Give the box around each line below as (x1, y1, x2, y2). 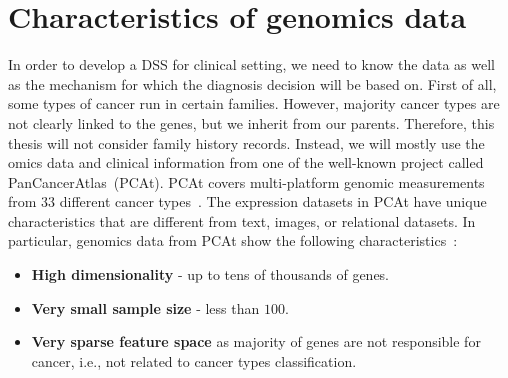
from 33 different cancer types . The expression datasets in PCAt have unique (8, 191, 487, 212)
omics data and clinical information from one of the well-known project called (8, 152, 484, 173)
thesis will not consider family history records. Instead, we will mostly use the (8, 132, 485, 153)
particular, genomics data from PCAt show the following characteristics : (8, 230, 458, 251)
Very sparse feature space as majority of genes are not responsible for (31, 331, 481, 352)
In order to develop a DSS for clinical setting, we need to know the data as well (8, 54, 495, 75)
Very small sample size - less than (31, 297, 260, 318)
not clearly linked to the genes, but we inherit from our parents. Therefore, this (8, 112, 495, 133)
